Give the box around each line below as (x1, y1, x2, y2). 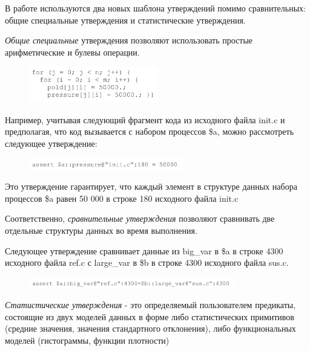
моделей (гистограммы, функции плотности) (5, 334, 170, 347)
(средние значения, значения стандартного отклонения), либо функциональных (5, 322, 296, 335)
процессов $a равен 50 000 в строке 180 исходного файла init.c (5, 192, 239, 204)
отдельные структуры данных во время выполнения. (5, 224, 197, 237)
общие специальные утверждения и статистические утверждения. (5, 13, 246, 26)
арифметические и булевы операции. (5, 45, 140, 58)
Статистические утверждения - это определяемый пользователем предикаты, (5, 298, 296, 311)
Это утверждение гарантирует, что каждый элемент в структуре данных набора (5, 180, 297, 193)
